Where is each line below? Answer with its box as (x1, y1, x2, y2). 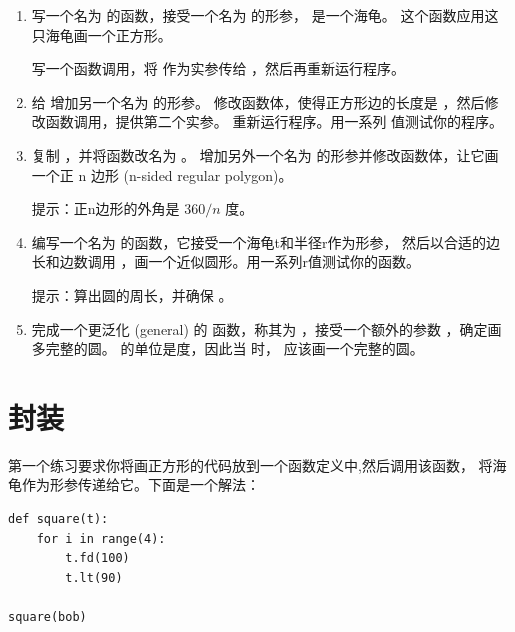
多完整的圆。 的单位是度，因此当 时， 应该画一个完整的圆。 (31, 338, 424, 359)
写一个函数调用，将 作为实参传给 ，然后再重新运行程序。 (31, 58, 406, 79)
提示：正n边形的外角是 (31, 198, 180, 219)
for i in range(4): (36, 531, 166, 546)
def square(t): (8, 512, 109, 527)
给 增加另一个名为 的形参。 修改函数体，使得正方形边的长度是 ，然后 (31, 91, 485, 112)
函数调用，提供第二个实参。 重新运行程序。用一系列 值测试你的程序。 (45, 111, 504, 132)
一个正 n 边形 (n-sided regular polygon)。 (31, 164, 293, 185)
